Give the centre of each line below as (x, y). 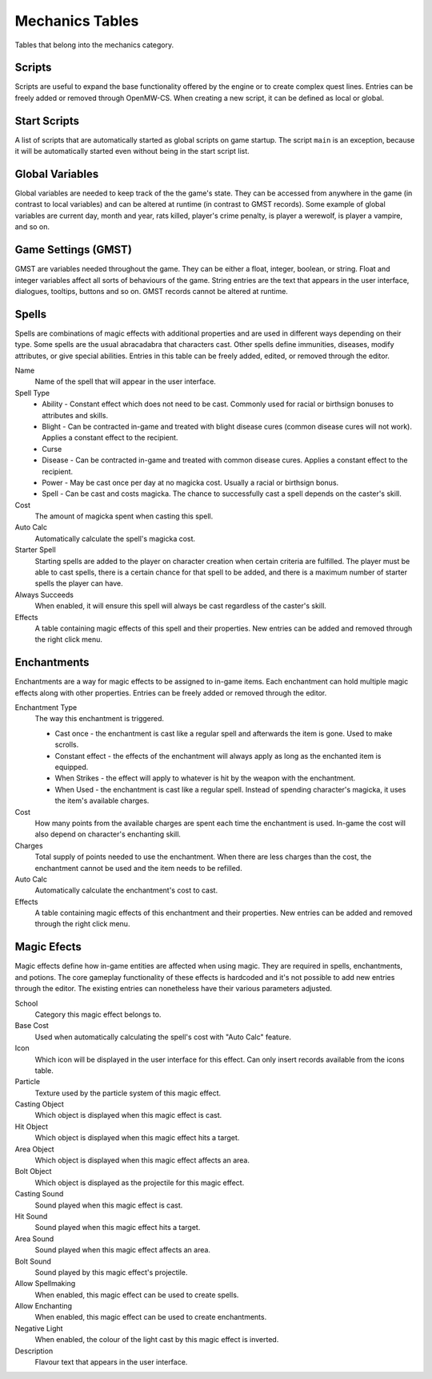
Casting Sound (39, 1194)
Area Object (35, 1149)
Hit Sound (31, 1216)
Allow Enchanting (43, 1306)
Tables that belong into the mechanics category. (94, 45)
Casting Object (39, 1104)
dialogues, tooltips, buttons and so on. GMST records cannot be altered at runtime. (151, 291)
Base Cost (32, 1026)
